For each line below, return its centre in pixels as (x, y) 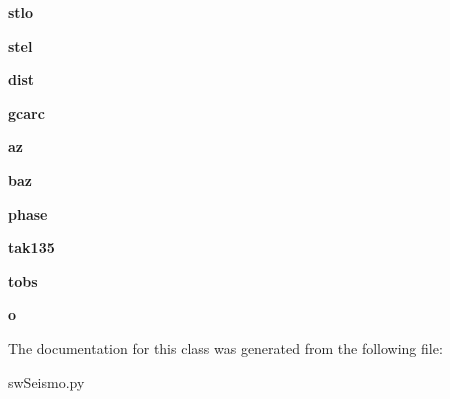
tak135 (31, 247)
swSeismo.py (46, 381)
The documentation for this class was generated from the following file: (225, 347)
